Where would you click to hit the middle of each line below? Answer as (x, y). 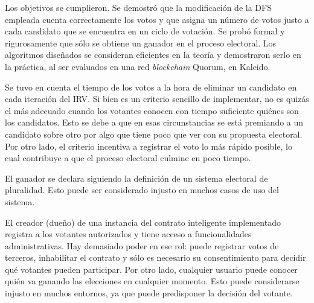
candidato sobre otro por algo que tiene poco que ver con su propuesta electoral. (154, 134)
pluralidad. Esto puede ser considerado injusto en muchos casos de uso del (142, 190)
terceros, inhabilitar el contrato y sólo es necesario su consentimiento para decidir (155, 257)
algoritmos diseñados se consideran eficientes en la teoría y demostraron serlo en (153, 55)
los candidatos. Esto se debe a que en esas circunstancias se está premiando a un (154, 122)
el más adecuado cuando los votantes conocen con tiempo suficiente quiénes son (152, 110)
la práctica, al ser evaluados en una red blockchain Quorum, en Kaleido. (138, 66)
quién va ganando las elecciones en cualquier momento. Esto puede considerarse (152, 281)
